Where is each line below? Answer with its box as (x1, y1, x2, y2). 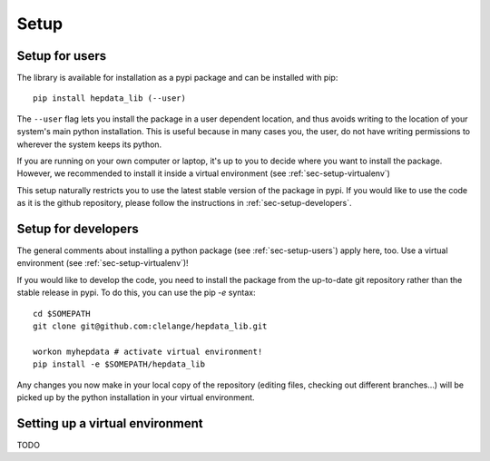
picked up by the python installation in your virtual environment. (16, 392, 255, 403)
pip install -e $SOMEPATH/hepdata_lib (33, 359, 206, 369)
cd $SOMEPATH (33, 309, 91, 319)
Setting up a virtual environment (16, 416, 203, 431)
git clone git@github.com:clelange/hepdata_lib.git (33, 321, 268, 331)
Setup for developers (16, 221, 140, 236)
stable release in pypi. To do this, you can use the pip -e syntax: (16, 287, 256, 299)
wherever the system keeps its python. (16, 139, 162, 150)
